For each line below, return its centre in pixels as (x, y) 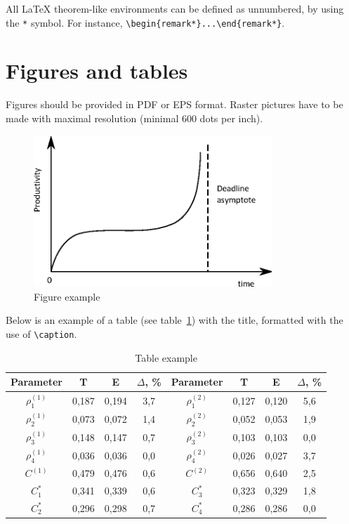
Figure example (67, 296)
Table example (166, 357)
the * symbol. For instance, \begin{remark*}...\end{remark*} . (145, 22)
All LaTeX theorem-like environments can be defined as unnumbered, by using (175, 8)
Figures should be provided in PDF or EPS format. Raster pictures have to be (174, 104)
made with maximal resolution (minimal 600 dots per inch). (134, 118)
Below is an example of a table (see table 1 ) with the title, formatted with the (174, 320)
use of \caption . (41, 333)
